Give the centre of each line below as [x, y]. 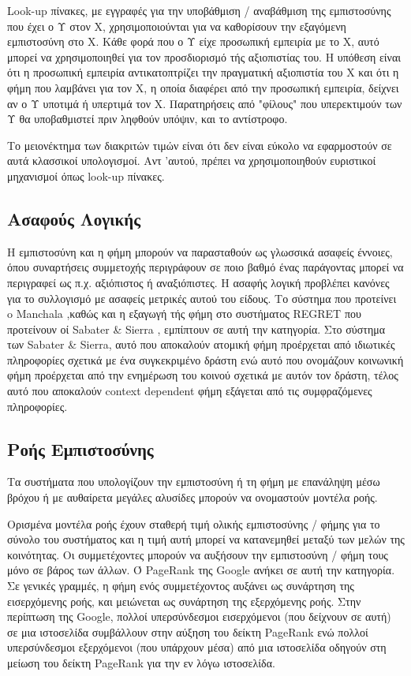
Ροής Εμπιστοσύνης [80, 448]
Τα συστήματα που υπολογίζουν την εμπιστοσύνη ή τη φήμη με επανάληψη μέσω [194, 482]
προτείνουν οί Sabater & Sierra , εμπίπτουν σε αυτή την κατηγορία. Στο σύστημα [196, 329]
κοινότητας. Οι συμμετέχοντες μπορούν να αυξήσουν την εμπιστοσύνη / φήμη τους [198, 554]
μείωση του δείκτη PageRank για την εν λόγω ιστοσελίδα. [141, 663]
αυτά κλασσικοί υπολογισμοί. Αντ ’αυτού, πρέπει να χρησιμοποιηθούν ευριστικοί [192, 161]
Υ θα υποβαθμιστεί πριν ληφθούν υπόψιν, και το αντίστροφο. [148, 119]
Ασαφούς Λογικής [74, 218]
